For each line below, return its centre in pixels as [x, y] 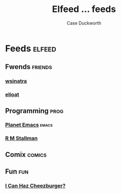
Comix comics [26, 154]
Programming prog [34, 111]
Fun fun [17, 172]
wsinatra [16, 81]
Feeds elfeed [31, 48]
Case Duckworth [84, 23]
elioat [12, 94]
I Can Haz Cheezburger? [35, 186]
